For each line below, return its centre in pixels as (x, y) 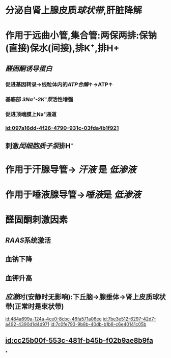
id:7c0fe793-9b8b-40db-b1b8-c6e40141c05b (98, 324)
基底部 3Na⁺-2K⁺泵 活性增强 (39, 99)
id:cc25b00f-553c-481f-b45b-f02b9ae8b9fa (79, 340)
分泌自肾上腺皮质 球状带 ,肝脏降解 (74, 10)
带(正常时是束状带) (35, 306)
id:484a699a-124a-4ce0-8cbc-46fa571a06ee (53, 319)
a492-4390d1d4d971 (27, 324)
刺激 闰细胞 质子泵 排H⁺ (39, 146)
